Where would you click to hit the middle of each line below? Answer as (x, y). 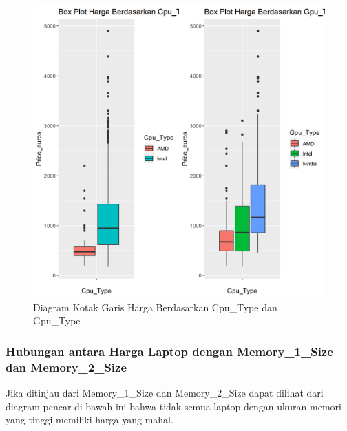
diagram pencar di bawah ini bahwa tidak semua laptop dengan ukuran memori (173, 406)
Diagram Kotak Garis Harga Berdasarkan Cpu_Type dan (155, 307)
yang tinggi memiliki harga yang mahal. (90, 420)
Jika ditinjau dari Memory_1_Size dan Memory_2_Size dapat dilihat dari (165, 392)
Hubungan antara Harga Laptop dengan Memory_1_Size (169, 351)
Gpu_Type (57, 320)
